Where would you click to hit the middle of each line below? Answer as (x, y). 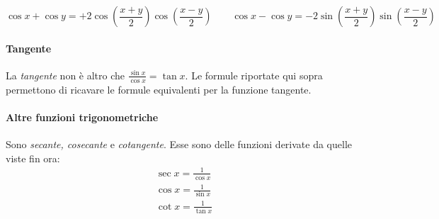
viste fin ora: (33, 158)
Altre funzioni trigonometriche (82, 117)
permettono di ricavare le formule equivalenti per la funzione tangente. (159, 89)
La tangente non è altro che (65, 75)
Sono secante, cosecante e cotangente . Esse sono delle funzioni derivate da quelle (179, 144)
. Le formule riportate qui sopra (254, 75)
